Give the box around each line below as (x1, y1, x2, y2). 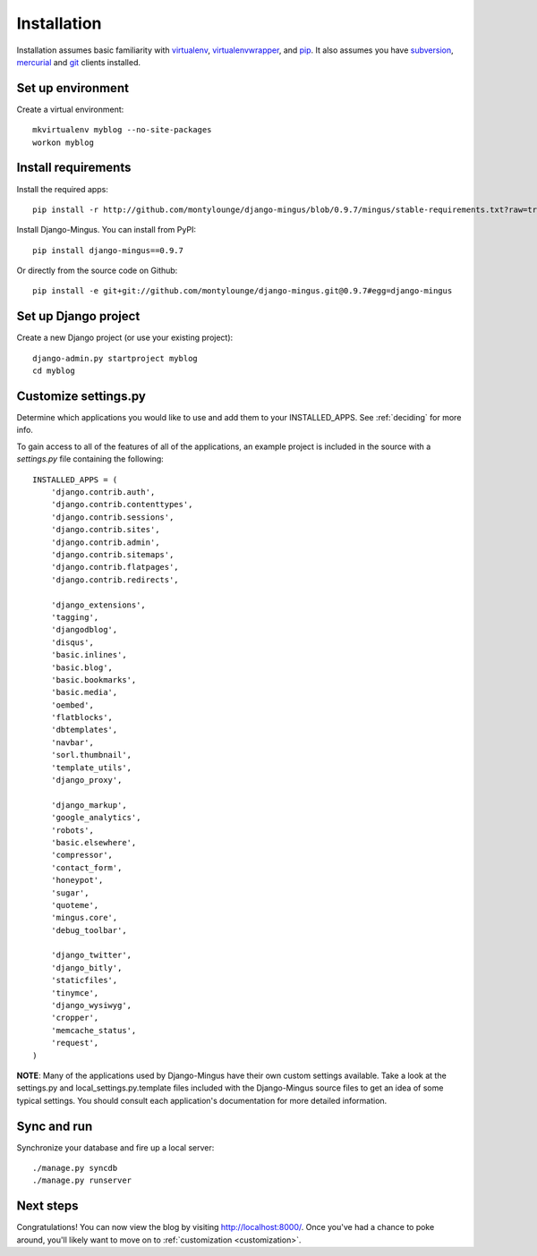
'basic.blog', (50, 662, 114, 673)
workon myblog (32, 137, 94, 148)
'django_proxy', (50, 775, 123, 785)
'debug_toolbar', (50, 925, 127, 935)
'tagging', (50, 612, 99, 622)
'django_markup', (50, 800, 127, 810)
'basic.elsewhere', (50, 837, 137, 847)
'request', (50, 1038, 99, 1048)
